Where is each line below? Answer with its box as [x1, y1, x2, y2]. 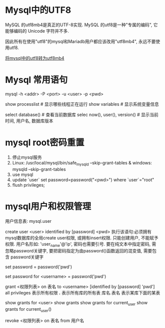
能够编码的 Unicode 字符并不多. [5, 28, 69, 34]
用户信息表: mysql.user [5, 218, 52, 224]
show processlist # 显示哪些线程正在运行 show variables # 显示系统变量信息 [5, 101, 159, 107]
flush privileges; [12, 182, 45, 188]
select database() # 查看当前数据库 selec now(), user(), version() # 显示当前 [5, 112, 159, 118]
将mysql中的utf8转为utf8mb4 [5, 55, 65, 61]
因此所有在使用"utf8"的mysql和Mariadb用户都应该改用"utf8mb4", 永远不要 [5, 38, 156, 44]
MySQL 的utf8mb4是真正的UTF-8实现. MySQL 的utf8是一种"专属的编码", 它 [5, 22, 158, 28]
